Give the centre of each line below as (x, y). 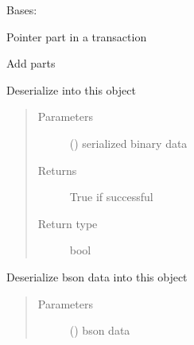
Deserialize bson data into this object (97, 276)
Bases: (22, 10)
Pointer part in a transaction (77, 36)
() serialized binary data (128, 143)
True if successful (111, 197)
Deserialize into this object (71, 89)
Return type (68, 223)
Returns (57, 170)
